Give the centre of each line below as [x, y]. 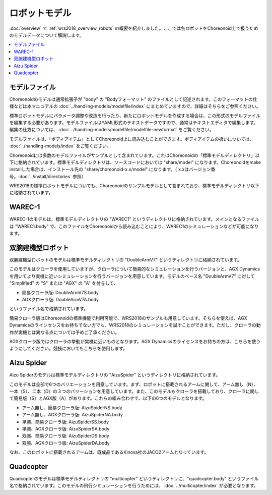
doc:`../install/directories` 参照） [53, 176]
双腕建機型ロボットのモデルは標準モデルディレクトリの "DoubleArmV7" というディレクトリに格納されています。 [125, 260]
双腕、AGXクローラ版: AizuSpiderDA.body [66, 443]
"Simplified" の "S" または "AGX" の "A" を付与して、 [64, 283]
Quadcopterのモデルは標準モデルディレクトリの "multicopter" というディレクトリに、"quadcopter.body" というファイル [134, 479]
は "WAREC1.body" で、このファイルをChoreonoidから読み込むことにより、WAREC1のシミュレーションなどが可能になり [134, 226]
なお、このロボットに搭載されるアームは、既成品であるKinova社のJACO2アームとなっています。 [109, 452]
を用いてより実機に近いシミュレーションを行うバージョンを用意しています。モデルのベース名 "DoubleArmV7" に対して [132, 276]
